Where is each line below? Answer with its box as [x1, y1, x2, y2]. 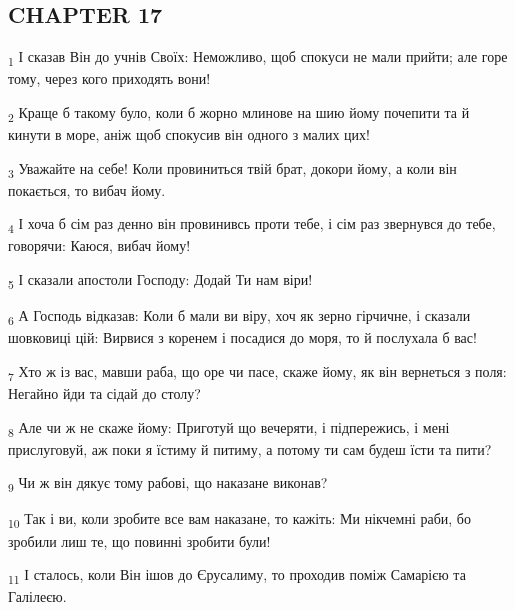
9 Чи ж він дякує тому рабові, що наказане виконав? [8, 472, 328, 496]
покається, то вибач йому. [8, 179, 166, 200]
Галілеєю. [8, 586, 67, 607]
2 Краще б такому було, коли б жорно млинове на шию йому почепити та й [8, 101, 470, 125]
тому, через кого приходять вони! [8, 68, 211, 89]
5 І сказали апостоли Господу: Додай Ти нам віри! [8, 269, 313, 292]
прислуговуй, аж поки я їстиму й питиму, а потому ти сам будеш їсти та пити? [8, 438, 492, 459]
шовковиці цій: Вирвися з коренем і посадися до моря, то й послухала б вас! [8, 327, 477, 348]
